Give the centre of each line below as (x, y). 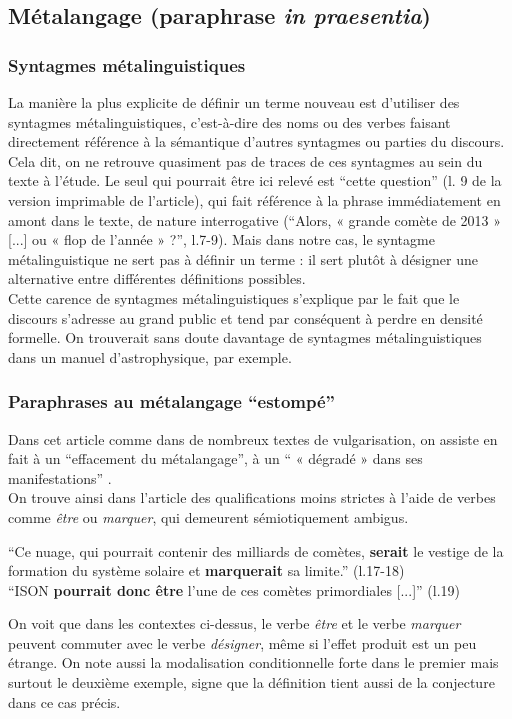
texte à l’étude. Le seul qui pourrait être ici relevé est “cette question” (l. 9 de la (255, 180)
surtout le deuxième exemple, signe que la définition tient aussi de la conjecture (251, 682)
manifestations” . (60, 477)
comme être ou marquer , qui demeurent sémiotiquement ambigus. (208, 516)
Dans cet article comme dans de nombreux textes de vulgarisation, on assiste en (253, 438)
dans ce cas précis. (64, 701)
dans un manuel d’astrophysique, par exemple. (150, 356)
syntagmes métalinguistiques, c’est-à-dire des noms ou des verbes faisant (229, 121)
